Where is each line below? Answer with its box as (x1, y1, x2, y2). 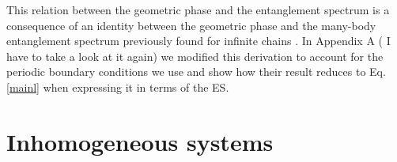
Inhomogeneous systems (6, 125, 274, 157)
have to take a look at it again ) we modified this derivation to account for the (6, 47, 384, 64)
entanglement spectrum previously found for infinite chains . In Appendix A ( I (6, 32, 391, 49)
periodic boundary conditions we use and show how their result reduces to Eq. (6, 63, 386, 80)
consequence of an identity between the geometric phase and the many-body (6, 17, 376, 33)
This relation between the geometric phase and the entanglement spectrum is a (6, 2, 390, 17)
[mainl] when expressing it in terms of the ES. (6, 78, 229, 95)
